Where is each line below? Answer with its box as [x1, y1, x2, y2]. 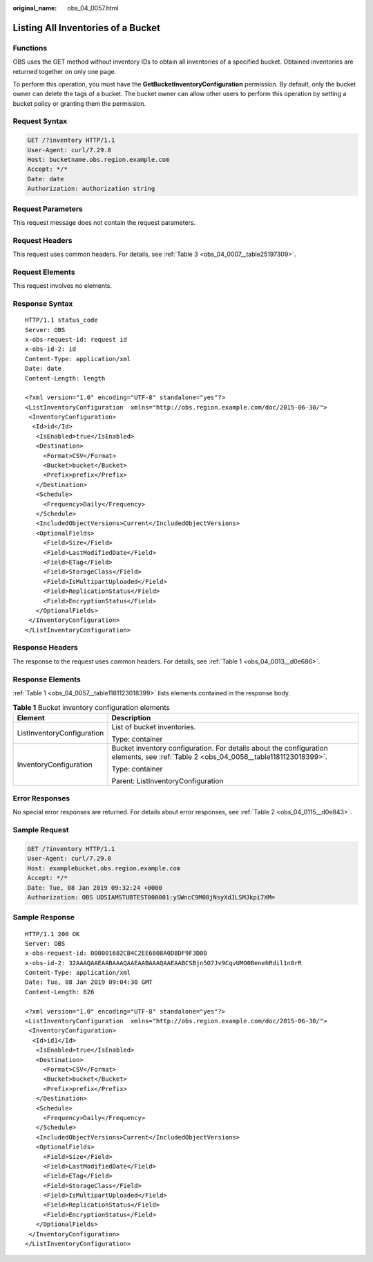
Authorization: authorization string [27, 185, 155, 193]
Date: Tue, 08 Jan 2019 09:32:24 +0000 [27, 884, 162, 892]
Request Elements [12, 267, 75, 277]
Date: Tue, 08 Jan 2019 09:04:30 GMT [25, 978, 153, 986]
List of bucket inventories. [111, 722, 196, 731]
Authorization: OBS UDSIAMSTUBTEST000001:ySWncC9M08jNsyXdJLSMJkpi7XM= [27, 893, 276, 901]
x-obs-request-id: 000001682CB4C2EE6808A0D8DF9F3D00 [25, 949, 207, 958]
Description [111, 713, 151, 722]
